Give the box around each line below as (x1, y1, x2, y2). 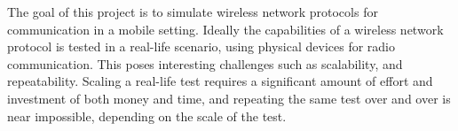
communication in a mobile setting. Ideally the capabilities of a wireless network (7, 19, 444, 38)
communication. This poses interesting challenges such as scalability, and (7, 54, 403, 73)
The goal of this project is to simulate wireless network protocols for (7, 3, 378, 20)
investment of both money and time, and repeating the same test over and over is (7, 89, 451, 107)
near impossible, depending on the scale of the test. (7, 106, 287, 125)
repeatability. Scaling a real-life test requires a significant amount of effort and (7, 72, 433, 90)
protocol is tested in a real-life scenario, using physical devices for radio (7, 37, 395, 56)
